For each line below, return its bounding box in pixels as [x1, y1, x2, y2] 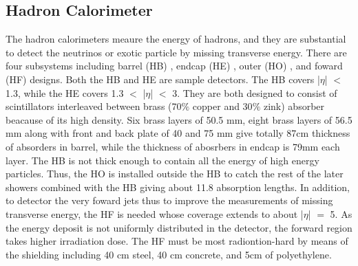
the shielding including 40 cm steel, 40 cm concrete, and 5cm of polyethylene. [6, 247, 332, 261]
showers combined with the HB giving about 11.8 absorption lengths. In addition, [6, 179, 350, 194]
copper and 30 [192, 99, 253, 113]
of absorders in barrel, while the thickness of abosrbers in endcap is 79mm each [6, 139, 340, 153]
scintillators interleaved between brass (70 [6, 99, 182, 113]
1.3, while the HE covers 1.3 [6, 85, 124, 100]
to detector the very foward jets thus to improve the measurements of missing [6, 193, 333, 208]
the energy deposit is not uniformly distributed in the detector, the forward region [6, 220, 352, 234]
